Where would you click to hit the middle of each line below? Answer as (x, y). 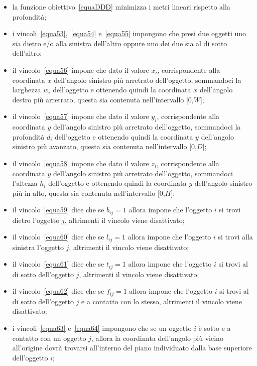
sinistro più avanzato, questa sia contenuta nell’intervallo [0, (104, 146)
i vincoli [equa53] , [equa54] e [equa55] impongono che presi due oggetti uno (129, 33)
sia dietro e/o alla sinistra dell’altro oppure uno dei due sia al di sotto (120, 43)
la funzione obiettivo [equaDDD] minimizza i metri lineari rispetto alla (121, 7)
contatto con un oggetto (49, 338)
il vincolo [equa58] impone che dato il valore (81, 163)
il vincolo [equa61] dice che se (58, 264)
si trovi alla (235, 237)
